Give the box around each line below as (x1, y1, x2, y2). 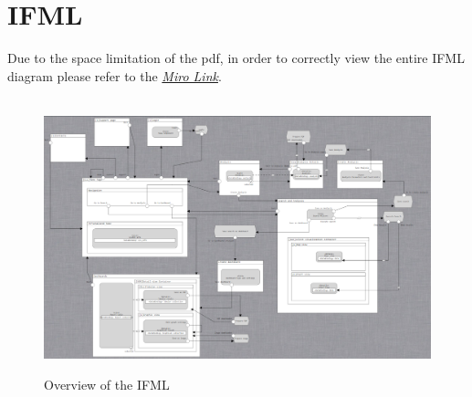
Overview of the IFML (44, 374, 170, 393)
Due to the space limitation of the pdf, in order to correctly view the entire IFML (7, 48, 465, 68)
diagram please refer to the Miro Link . (7, 66, 222, 85)
